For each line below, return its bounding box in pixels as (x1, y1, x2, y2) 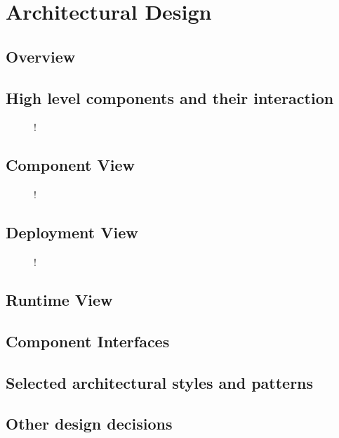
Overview (6, 45, 76, 67)
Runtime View (6, 288, 113, 310)
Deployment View (6, 221, 138, 243)
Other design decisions (6, 413, 173, 434)
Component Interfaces (6, 330, 170, 352)
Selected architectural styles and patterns (6, 371, 314, 393)
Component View (6, 154, 135, 176)
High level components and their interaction (6, 86, 334, 108)
